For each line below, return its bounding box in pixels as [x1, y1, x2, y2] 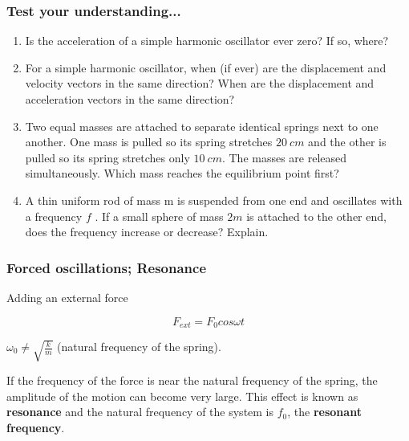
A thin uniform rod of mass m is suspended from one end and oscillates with [25, 191, 403, 208]
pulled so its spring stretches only [25, 149, 190, 165]
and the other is [308, 133, 387, 150]
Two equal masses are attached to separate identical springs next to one [25, 117, 379, 134]
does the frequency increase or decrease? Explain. [25, 223, 269, 240]
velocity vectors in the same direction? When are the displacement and [25, 75, 375, 92]
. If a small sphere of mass [95, 207, 224, 224]
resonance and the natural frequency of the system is [6, 403, 274, 420]
